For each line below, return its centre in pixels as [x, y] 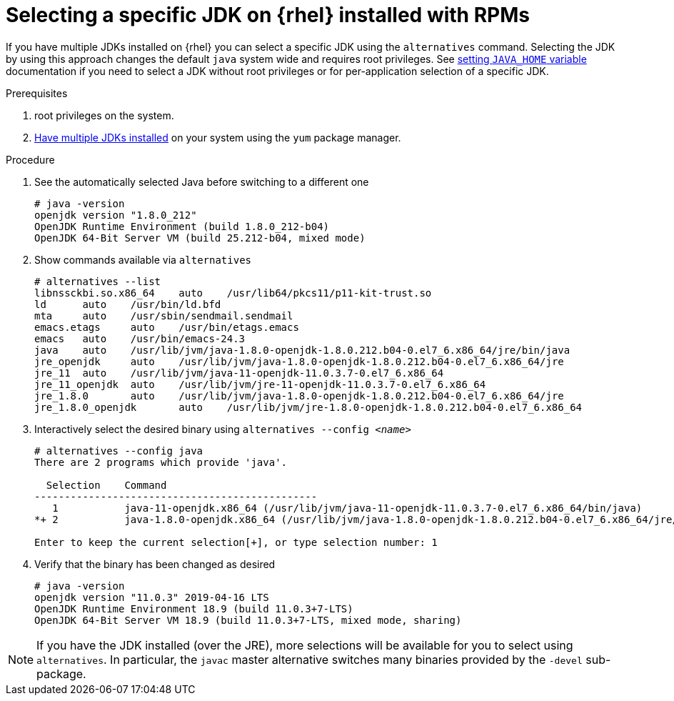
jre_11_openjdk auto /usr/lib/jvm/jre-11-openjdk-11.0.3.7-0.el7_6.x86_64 [260, 384]
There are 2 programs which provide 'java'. [161, 462]
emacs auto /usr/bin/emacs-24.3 [140, 338]
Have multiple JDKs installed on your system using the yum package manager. [218, 137]
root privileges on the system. [104, 115]
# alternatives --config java [119, 451]
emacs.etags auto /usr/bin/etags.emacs [167, 327]
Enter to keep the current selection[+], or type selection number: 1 [236, 542]
